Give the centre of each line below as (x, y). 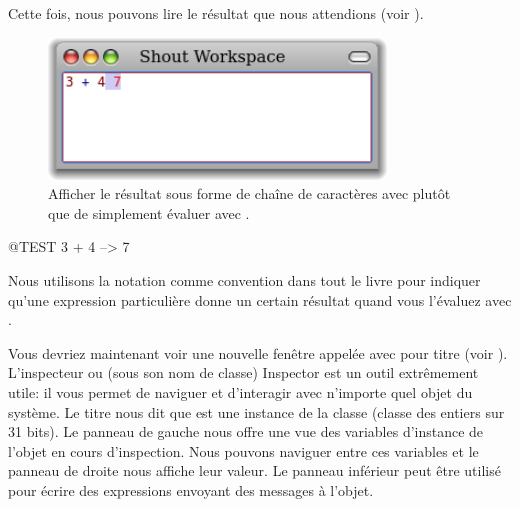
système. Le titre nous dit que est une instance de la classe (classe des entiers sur (256, 411)
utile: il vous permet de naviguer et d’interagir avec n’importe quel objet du (240, 391)
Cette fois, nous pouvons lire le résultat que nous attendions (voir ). (216, 13)
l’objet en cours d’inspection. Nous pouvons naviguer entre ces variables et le (243, 450)
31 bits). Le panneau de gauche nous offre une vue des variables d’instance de (246, 431)
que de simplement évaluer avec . (149, 212)
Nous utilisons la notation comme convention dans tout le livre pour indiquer (244, 280)
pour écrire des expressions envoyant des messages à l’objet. (191, 489)
